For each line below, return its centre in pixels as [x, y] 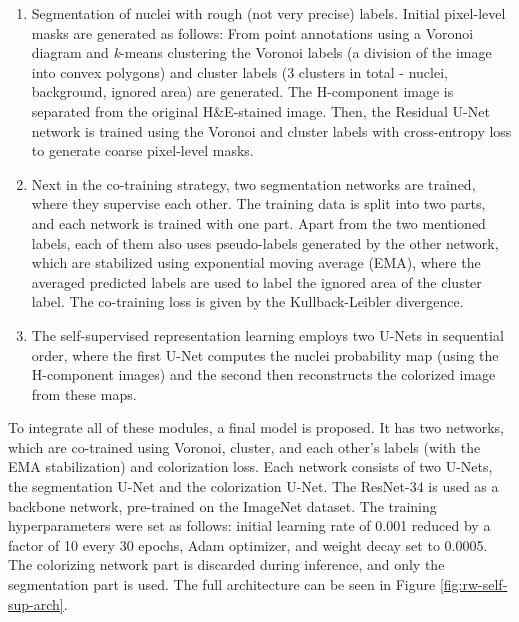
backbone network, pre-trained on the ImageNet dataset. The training [222, 505]
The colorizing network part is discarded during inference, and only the [226, 564]
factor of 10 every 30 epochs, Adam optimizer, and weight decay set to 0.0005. [248, 544]
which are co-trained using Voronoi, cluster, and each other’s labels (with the [244, 446]
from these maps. [84, 393]
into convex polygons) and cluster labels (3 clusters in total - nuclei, [239, 71]
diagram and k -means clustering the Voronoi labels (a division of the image [261, 52]
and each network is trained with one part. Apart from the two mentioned [258, 222]
